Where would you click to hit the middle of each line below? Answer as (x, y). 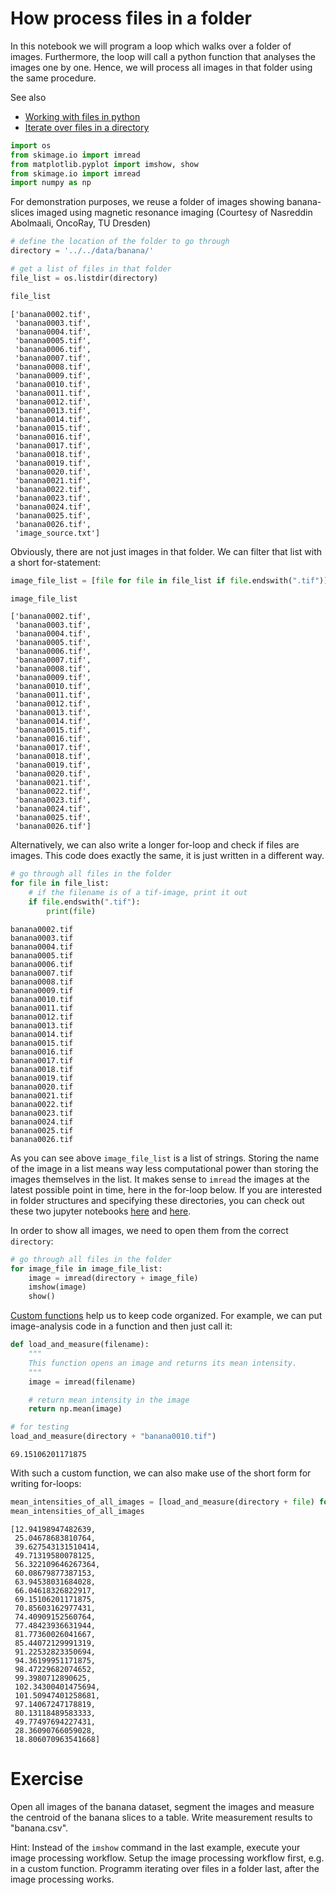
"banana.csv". (39, 1828)
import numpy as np (51, 183)
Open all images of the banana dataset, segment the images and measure (162, 1806)
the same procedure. (53, 78)
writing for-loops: (46, 1484)
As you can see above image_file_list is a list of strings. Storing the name (165, 1158)
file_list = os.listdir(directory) (84, 278)
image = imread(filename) (82, 1382)
